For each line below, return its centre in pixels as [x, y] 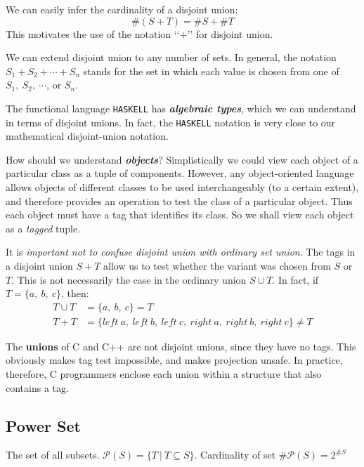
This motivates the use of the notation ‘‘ [93, 33]
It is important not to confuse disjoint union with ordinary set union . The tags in [181, 252]
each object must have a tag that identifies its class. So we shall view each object [180, 215]
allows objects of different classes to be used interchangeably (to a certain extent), [182, 187]
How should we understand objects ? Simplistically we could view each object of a [182, 159]
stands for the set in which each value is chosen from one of [211, 71]
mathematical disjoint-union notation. [87, 136]
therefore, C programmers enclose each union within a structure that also [164, 374]
